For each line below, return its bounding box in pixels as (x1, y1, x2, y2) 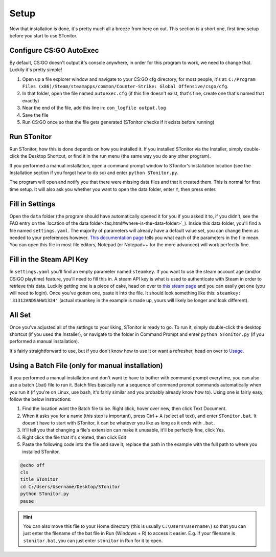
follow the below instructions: (9, 396, 72, 402)
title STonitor (20, 477, 58, 482)
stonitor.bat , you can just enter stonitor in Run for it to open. (23, 538, 163, 544)
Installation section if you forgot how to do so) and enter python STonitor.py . (9, 169, 179, 176)
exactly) (22, 97, 39, 103)
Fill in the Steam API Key (9, 255, 88, 264)
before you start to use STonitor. (9, 32, 78, 38)
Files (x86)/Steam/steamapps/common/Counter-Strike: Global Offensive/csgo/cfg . (22, 83, 228, 90)
